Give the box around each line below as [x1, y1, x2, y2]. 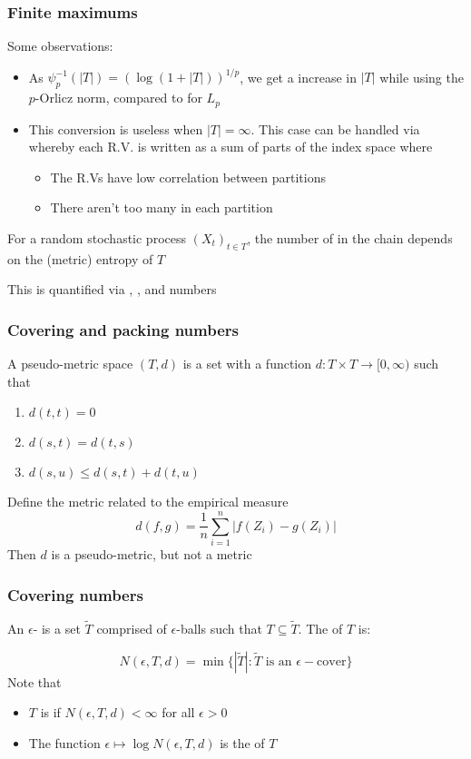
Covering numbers [7, 583, 143, 606]
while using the [379, 67, 464, 86]
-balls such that [176, 619, 262, 638]
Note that [7, 672, 62, 691]
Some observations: [7, 36, 113, 55]
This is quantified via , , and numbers [7, 280, 217, 299]
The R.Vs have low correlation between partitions [50, 167, 326, 186]
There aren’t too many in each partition [50, 198, 273, 217]
